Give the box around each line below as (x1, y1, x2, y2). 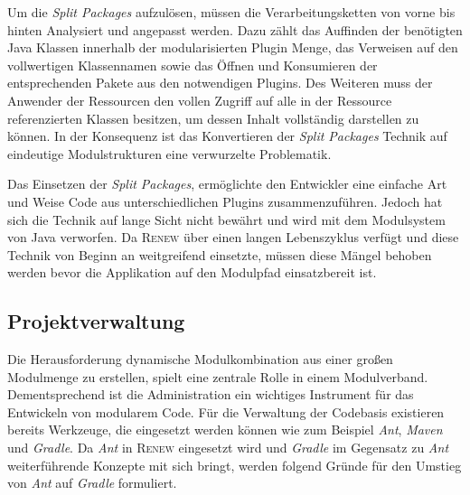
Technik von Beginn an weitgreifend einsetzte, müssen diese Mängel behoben (7, 245, 432, 264)
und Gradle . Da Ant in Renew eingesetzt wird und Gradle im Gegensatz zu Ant (7, 438, 449, 457)
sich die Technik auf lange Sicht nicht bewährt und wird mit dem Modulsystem (7, 210, 446, 229)
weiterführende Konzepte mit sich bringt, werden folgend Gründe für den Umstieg (7, 455, 462, 474)
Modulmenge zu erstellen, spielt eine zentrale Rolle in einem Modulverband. (7, 367, 428, 386)
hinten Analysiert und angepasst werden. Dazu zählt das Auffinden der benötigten (7, 20, 463, 39)
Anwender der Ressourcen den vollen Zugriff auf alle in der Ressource (7, 90, 392, 109)
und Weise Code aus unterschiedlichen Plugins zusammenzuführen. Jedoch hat (7, 191, 443, 210)
